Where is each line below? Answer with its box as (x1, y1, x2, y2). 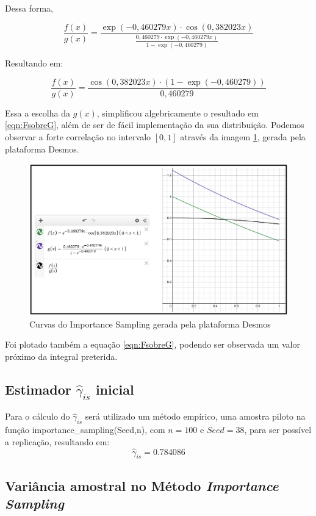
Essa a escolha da (5, 106, 70, 119)
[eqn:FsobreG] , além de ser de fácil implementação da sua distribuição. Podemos (5, 118, 304, 131)
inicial (95, 379, 134, 398)
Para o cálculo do (5, 410, 70, 423)
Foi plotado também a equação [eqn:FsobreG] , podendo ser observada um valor (5, 338, 300, 351)
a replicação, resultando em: (5, 435, 110, 448)
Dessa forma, (5, 2, 53, 14)
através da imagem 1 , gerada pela (180, 130, 306, 143)
